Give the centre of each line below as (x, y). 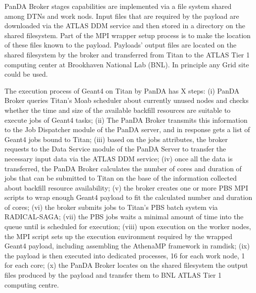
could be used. (26, 74)
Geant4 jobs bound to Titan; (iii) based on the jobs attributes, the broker (116, 139)
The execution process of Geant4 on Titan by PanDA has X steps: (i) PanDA (122, 90)
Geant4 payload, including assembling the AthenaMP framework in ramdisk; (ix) (127, 246)
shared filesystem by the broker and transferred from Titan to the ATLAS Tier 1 (127, 54)
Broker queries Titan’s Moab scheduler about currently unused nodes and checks (127, 100)
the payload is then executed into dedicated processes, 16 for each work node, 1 (125, 255)
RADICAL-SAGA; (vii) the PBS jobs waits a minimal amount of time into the (124, 217)
